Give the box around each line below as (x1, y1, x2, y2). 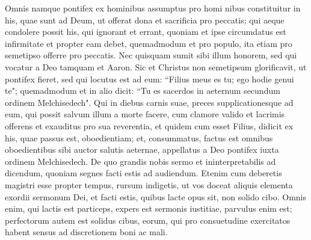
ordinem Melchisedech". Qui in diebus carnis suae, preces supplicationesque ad (5, 96, 294, 108)
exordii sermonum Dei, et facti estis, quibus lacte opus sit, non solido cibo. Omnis (5, 190, 306, 203)
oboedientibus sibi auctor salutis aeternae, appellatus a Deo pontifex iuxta (5, 143, 279, 156)
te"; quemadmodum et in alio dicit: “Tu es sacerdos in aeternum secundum (5, 84, 280, 97)
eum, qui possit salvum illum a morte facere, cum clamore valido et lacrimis (5, 108, 285, 120)
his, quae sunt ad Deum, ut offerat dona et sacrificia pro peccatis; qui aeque (5, 13, 285, 26)
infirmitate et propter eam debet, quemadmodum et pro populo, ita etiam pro (5, 37, 292, 49)
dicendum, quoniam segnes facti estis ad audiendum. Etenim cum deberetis (5, 167, 282, 179)
